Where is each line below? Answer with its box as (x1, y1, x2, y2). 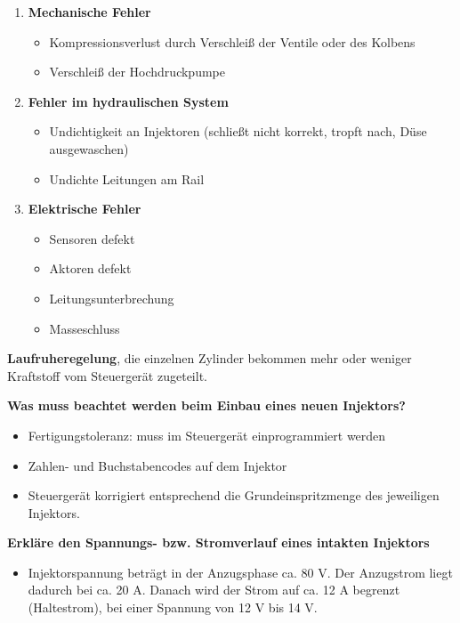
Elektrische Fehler (28, 199, 141, 218)
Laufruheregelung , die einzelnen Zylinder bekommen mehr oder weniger (7, 349, 412, 368)
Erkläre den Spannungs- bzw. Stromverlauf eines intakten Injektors (7, 533, 430, 552)
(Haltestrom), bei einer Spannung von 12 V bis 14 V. (28, 598, 318, 617)
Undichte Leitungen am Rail (49, 169, 205, 188)
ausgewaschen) (49, 139, 129, 158)
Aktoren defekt (49, 259, 132, 278)
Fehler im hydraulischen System (28, 92, 229, 110)
